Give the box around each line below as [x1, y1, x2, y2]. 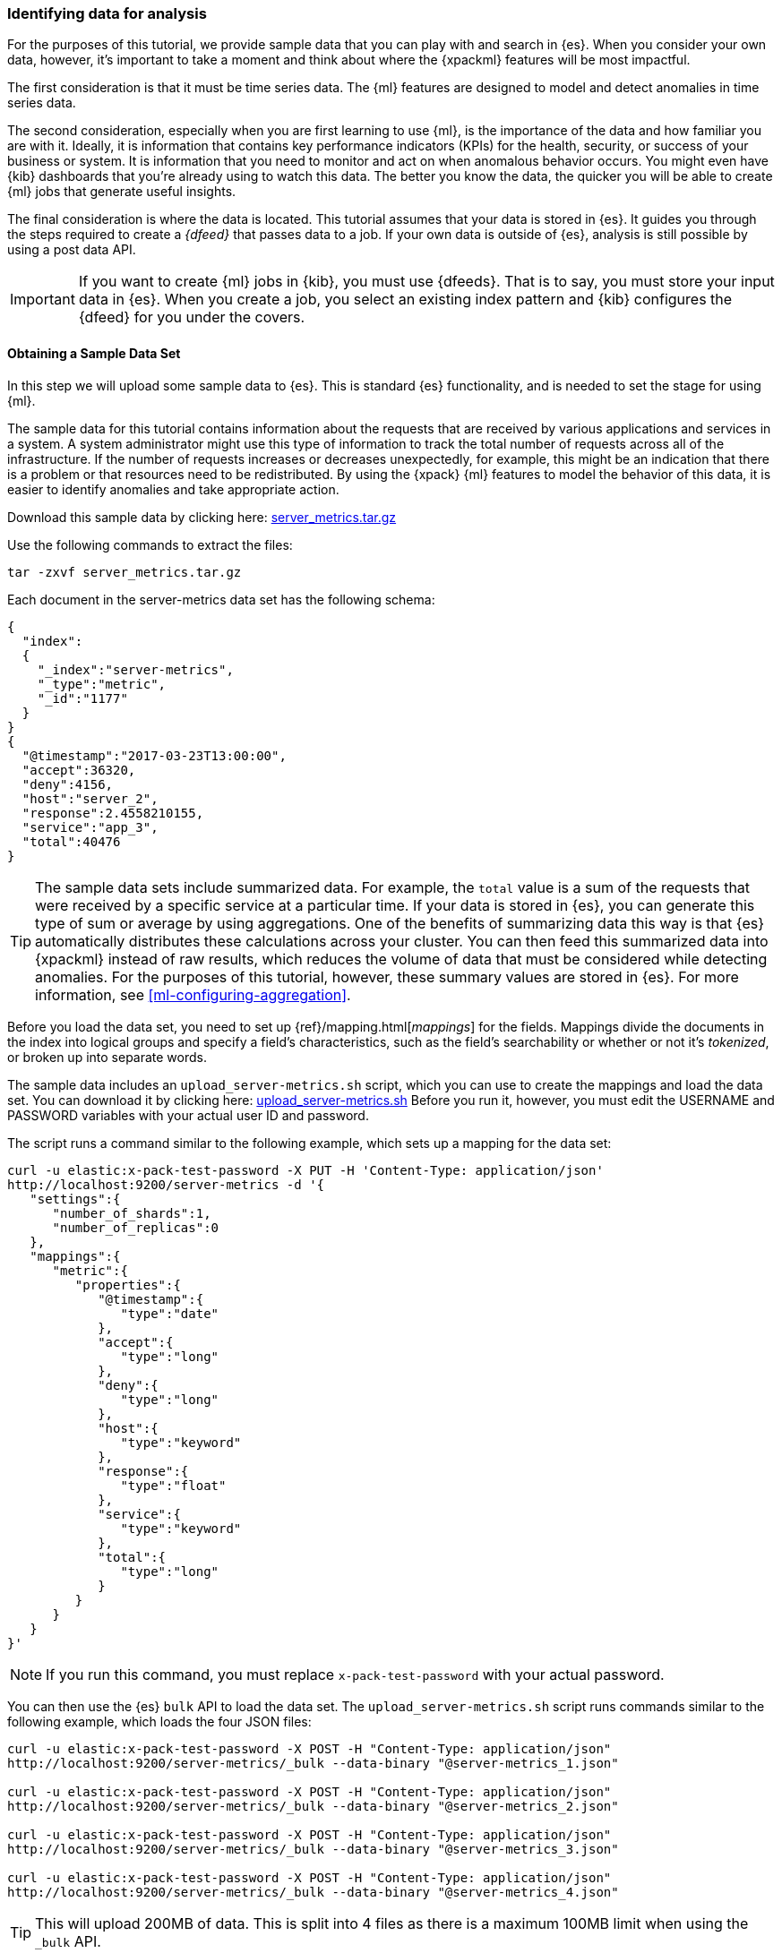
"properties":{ [74, 1277, 181, 1292]
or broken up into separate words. [7, 1049, 208, 1065]
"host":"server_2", [21, 791, 159, 806]
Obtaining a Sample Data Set [7, 345, 181, 361]
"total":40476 [21, 834, 121, 849]
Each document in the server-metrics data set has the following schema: [7, 591, 435, 607]
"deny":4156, [21, 776, 114, 792]
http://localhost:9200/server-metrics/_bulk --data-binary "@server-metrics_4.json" [7, 1884, 619, 1899]
